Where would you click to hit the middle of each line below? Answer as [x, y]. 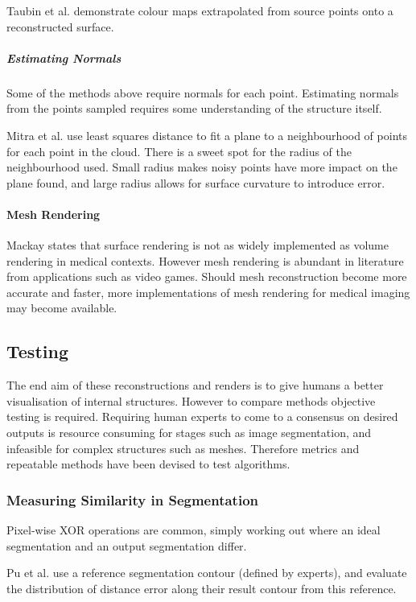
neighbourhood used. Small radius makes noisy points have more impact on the [202, 167]
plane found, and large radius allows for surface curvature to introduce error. [196, 182]
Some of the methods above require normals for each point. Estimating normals [203, 92]
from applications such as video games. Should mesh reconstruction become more [207, 276]
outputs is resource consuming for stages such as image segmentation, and [189, 433]
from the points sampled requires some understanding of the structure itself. [194, 108]
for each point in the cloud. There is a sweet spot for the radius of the [179, 151]
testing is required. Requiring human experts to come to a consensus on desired [202, 416]
